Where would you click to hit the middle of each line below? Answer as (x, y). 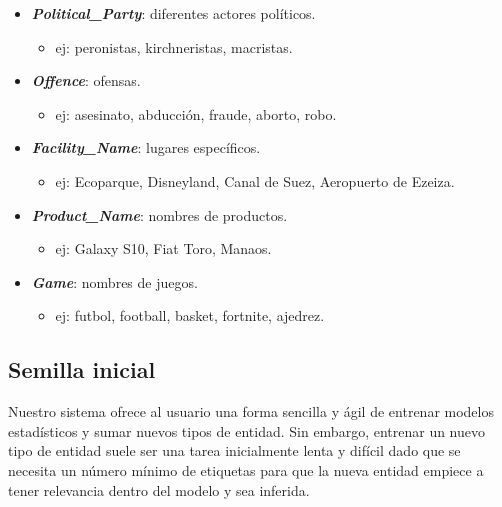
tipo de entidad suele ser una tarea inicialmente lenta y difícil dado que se (234, 450)
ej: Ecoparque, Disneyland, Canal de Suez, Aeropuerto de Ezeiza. (255, 180)
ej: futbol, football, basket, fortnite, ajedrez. (190, 315)
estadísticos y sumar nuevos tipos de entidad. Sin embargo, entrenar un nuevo (247, 430)
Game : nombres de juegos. (114, 281)
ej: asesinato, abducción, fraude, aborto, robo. (196, 113)
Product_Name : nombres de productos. (159, 214)
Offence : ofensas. (86, 80)
